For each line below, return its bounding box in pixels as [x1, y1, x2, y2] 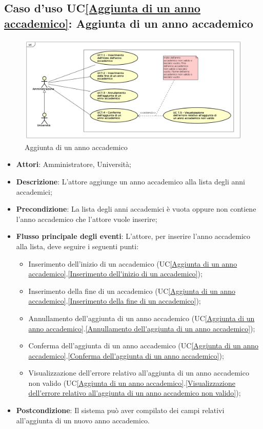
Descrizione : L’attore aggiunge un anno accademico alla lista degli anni [16, 176, 246, 186]
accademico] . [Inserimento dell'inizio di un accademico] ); [28, 268, 203, 279]
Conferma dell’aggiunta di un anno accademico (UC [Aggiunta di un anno [28, 340, 259, 351]
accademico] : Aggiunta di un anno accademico [4, 15, 253, 31]
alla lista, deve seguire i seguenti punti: [16, 240, 139, 251]
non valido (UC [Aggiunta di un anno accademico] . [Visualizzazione [28, 377, 236, 388]
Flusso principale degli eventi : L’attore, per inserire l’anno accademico [16, 231, 251, 241]
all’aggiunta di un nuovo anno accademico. [16, 415, 150, 425]
